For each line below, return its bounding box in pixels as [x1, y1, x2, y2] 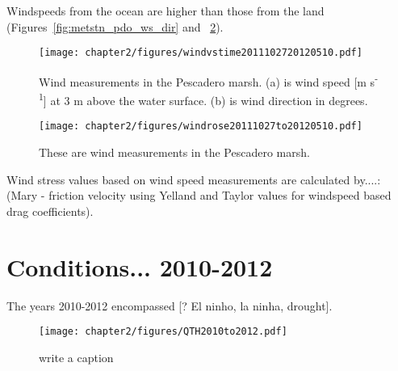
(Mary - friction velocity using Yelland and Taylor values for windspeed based [6, 187, 392, 204]
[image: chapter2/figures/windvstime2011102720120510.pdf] [39, 47, 362, 59]
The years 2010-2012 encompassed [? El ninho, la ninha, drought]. [6, 297, 333, 314]
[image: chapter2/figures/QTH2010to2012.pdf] [39, 326, 287, 338]
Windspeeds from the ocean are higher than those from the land [6, 2, 325, 19]
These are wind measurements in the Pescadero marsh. [39, 144, 310, 160]
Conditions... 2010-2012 [6, 250, 273, 283]
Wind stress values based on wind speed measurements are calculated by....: [6, 171, 381, 188]
